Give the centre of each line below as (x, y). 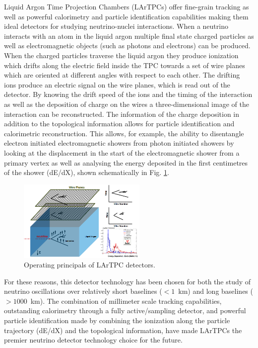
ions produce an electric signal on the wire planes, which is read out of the (117, 84)
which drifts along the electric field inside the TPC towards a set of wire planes (125, 65)
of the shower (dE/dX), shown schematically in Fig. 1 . (87, 172)
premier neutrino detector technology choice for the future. (93, 340)
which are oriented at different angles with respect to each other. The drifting (122, 75)
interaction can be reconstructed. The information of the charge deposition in (122, 114)
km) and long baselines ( (216, 291)
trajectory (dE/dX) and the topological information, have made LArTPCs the (123, 330)
